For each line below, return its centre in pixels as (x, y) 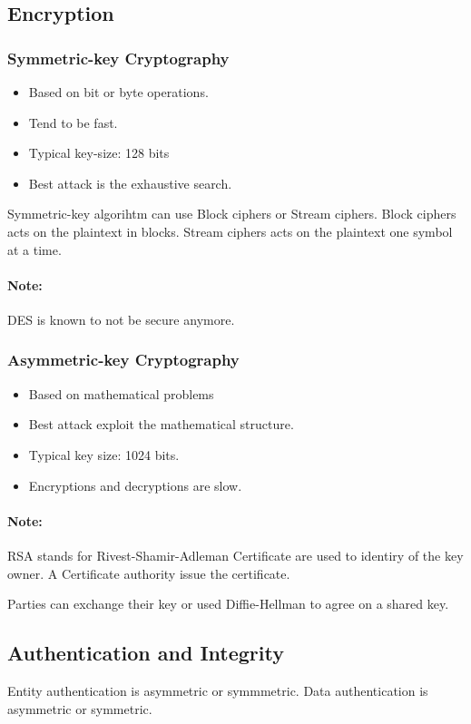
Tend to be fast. (73, 122)
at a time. (34, 249)
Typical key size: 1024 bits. (104, 454)
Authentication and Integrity (146, 653)
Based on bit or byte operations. (118, 92)
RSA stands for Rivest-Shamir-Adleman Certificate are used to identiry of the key (235, 555)
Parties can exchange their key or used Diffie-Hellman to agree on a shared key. (228, 604)
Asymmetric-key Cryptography (123, 360)
